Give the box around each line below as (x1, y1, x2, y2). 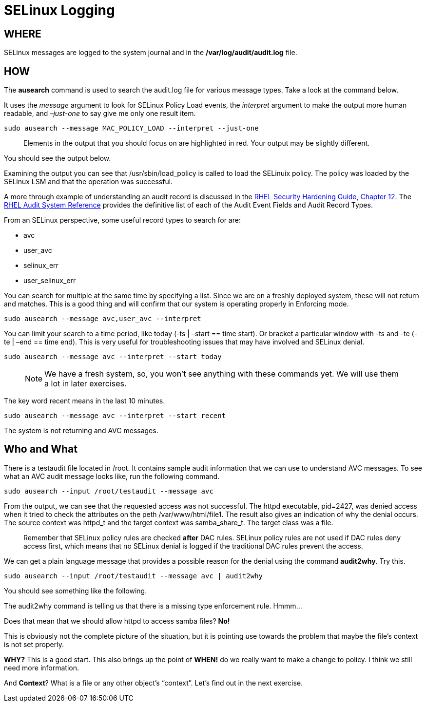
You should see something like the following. (4, 586, 147, 595)
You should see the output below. (4, 154, 111, 163)
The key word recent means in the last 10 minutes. (4, 397, 165, 405)
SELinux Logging (4, 2, 115, 19)
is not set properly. (4, 640, 64, 649)
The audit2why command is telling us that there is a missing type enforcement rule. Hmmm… (4, 601, 302, 610)
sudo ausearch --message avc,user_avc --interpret (4, 315, 201, 323)
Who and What (4, 443, 77, 456)
